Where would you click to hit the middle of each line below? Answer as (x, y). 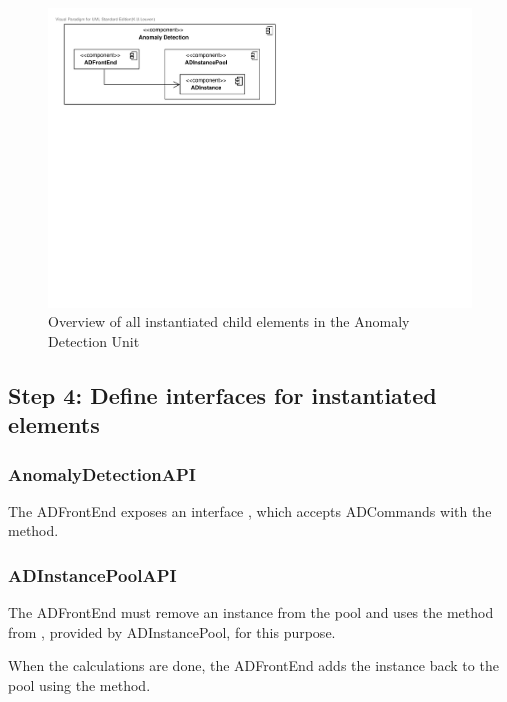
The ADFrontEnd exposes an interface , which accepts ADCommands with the (250, 510)
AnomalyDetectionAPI (102, 473)
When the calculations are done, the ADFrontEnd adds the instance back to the (253, 665)
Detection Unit (94, 340)
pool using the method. (79, 685)
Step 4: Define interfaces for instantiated (222, 394)
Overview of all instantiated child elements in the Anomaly (229, 321)
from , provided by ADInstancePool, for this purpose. (172, 631)
